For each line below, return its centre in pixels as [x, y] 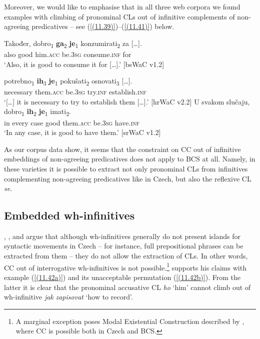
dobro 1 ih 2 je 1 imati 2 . [37, 112]
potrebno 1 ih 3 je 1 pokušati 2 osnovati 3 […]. [68, 81]
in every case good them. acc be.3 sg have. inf [72, 122]
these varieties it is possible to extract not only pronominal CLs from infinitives [126, 168]
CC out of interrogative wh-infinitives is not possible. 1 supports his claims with [125, 266]
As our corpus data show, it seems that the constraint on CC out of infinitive [122, 149]
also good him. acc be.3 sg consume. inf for [68, 54]
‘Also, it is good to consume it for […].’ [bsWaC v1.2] [84, 64]
